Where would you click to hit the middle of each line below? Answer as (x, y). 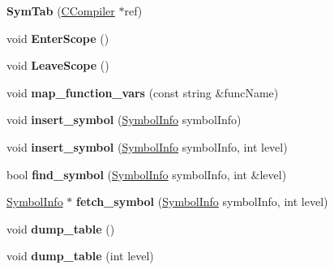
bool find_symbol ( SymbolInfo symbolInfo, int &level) (147, 174)
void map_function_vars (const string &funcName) (143, 92)
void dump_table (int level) (80, 256)
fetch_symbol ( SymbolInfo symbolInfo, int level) (202, 201)
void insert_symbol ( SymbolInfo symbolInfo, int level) (147, 146)
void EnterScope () (58, 38)
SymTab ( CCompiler (61, 11)
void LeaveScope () (58, 65)
